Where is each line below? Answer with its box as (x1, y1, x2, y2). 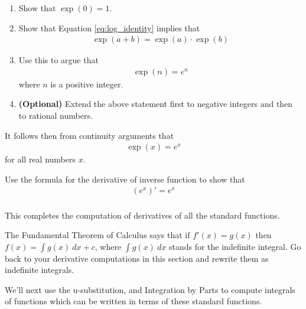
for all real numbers (5, 153, 76, 165)
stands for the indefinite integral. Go (168, 240, 301, 252)
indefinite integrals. (5, 264, 74, 276)
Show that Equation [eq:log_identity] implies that (18, 21, 200, 34)
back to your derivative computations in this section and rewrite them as (5, 252, 269, 264)
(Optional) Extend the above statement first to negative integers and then (18, 97, 293, 110)
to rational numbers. (18, 109, 93, 122)
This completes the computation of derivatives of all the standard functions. (5, 209, 280, 221)
